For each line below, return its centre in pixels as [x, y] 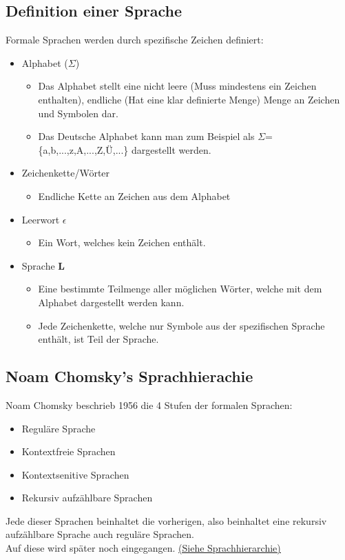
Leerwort [41, 219]
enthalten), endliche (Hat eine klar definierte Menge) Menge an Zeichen [189, 99]
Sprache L [43, 265]
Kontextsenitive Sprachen [75, 474]
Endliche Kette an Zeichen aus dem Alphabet [134, 196]
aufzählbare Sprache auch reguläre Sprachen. [100, 534]
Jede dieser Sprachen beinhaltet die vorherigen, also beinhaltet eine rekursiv [166, 520]
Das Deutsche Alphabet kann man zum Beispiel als [146, 136]
